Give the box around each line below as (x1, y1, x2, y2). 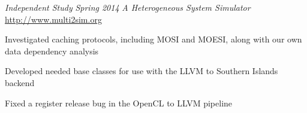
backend (5, 76, 35, 88)
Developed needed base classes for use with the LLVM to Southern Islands (5, 65, 278, 77)
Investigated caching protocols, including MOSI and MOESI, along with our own (5, 33, 302, 45)
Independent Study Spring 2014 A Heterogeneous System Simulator (5, 1, 251, 13)
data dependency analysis (5, 44, 99, 57)
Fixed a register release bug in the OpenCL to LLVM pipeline (5, 96, 233, 109)
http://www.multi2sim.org (5, 13, 102, 25)
